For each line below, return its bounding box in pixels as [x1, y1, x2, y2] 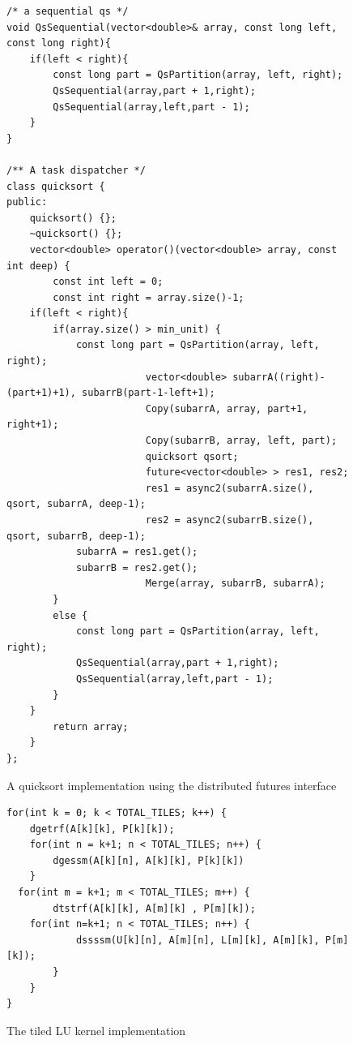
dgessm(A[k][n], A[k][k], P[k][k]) [53, 854, 245, 866]
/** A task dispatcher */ [6, 164, 146, 176]
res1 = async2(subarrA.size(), [145, 482, 314, 494]
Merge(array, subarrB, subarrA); [145, 578, 325, 590]
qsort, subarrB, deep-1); [6, 530, 146, 542]
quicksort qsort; [145, 450, 239, 462]
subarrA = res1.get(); [75, 546, 198, 558]
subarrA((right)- [232, 371, 325, 383]
